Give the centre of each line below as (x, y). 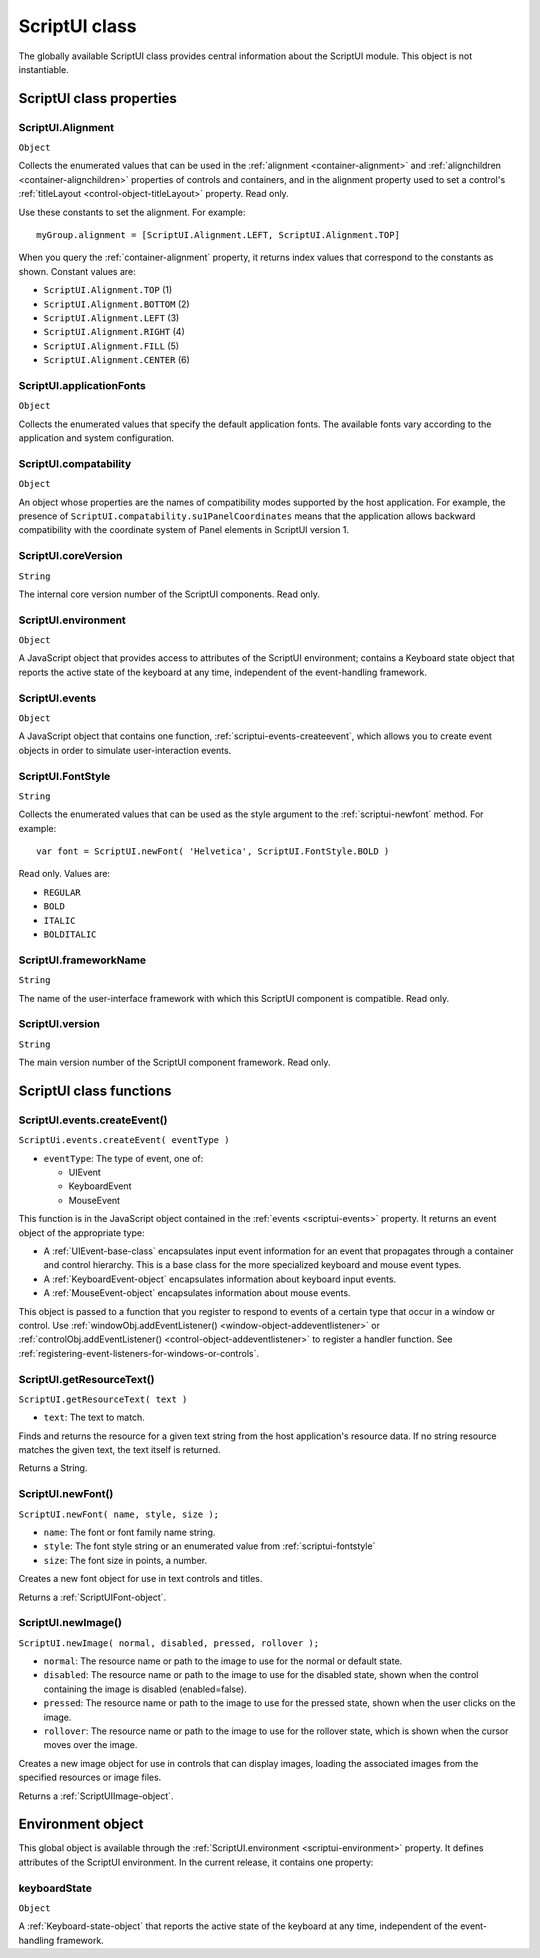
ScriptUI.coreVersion (70, 556)
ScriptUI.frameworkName (82, 960)
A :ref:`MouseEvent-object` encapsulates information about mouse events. (197, 1293)
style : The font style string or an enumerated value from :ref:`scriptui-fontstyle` (209, 1546)
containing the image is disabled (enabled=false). (145, 1689)
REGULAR (62, 892)
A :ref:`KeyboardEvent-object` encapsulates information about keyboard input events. (220, 1279)
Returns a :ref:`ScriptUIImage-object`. (96, 1796)
